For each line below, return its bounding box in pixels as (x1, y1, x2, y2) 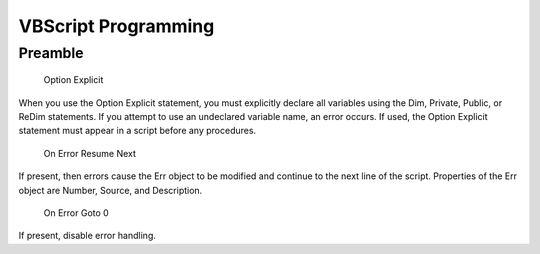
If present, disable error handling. (18, 230, 157, 242)
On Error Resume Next (43, 147, 137, 159)
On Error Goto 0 (43, 206, 109, 219)
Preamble (18, 44, 84, 62)
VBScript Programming (18, 15, 215, 37)
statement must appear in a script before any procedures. (18, 125, 257, 137)
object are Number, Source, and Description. (18, 184, 203, 196)
